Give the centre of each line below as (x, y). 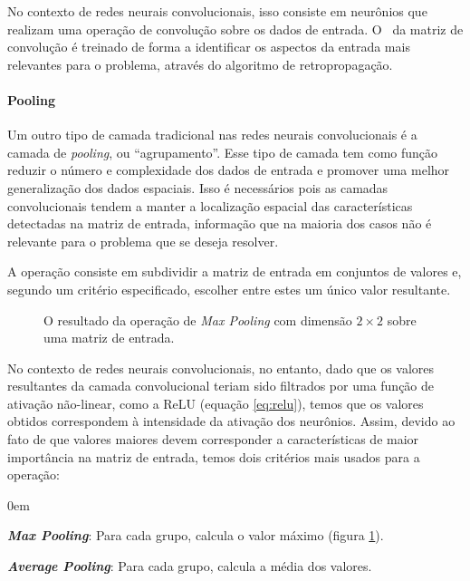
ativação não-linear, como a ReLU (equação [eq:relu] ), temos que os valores (216, 403)
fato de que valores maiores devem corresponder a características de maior (213, 439)
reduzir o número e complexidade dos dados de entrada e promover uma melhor (229, 170)
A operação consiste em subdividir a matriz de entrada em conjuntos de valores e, (235, 271)
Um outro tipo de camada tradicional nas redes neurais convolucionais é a (212, 135)
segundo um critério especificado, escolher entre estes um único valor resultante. (229, 289)
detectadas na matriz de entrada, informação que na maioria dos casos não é (220, 223)
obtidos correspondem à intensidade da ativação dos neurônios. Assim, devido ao (231, 421)
